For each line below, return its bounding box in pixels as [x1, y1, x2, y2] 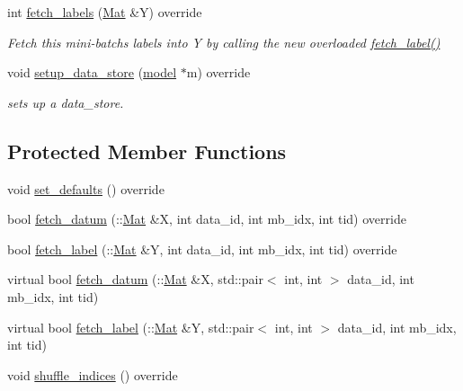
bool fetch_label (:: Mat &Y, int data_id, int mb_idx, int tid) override [7, 239, 397, 258]
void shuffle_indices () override [7, 365, 178, 384]
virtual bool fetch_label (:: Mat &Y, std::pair [7, 317, 254, 336]
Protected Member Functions [7, 137, 287, 164]
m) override [186, 63, 251, 82]
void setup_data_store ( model [7, 63, 177, 82]
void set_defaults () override [7, 179, 165, 198]
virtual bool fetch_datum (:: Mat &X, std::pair [7, 270, 263, 289]
